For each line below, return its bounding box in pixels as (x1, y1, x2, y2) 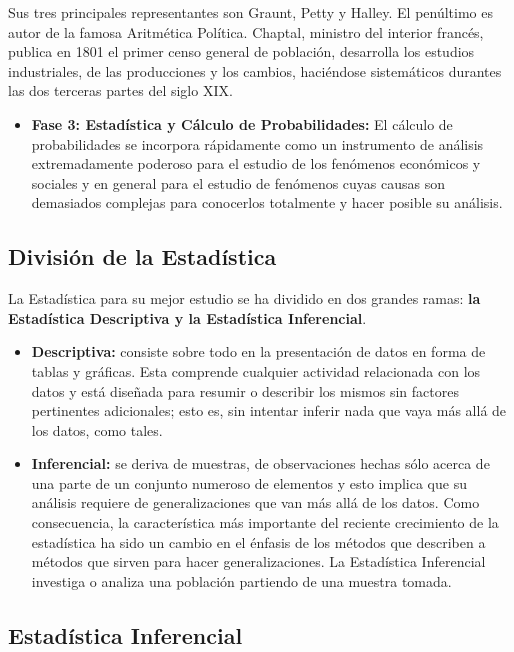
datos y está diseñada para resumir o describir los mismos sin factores (31, 380, 459, 401)
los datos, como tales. (31, 419, 163, 440)
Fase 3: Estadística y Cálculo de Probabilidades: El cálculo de (31, 113, 453, 134)
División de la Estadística (8, 241, 277, 272)
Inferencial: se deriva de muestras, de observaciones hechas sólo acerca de (31, 453, 490, 474)
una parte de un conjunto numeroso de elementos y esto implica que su (31, 472, 467, 493)
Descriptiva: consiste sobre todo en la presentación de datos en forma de (31, 341, 486, 362)
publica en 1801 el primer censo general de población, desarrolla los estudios (8, 41, 475, 62)
